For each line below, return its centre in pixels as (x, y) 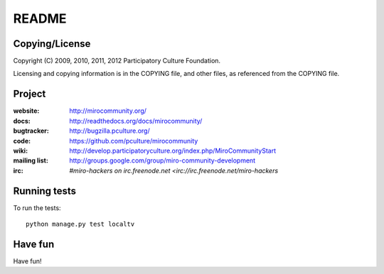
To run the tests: (37, 208)
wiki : (21, 150)
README (40, 18)
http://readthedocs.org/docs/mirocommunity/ (136, 121)
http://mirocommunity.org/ (108, 111)
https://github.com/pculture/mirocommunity (134, 141)
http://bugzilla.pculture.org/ (110, 131)
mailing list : (31, 160)
